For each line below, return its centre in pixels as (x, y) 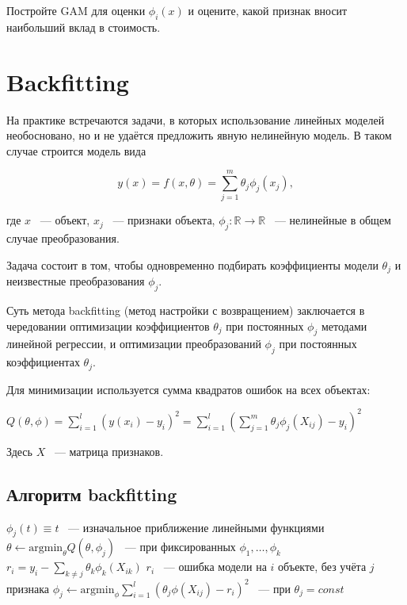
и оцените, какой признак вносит (268, 10)
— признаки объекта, (164, 220)
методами (344, 325)
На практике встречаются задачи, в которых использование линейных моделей (196, 119)
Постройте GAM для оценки (76, 10)
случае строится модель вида (76, 150)
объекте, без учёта (322, 567)
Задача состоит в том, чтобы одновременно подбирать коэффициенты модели (192, 264)
